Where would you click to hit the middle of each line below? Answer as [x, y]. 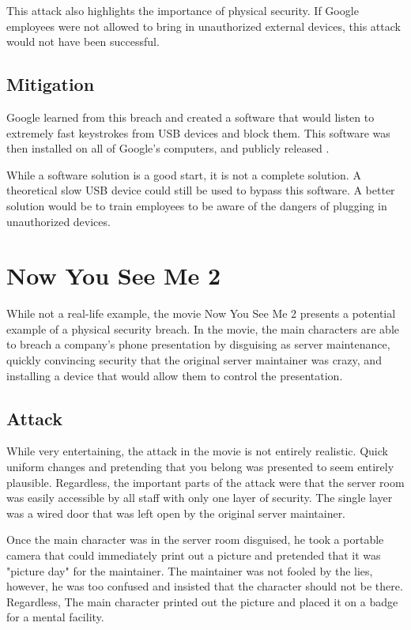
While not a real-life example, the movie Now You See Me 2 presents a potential [201, 313]
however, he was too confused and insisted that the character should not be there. [205, 586]
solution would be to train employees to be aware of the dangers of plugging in [197, 205]
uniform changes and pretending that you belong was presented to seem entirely [200, 467]
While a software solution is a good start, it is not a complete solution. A [184, 174]
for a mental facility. [55, 617]
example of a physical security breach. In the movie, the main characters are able [203, 328]
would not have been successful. [83, 41]
